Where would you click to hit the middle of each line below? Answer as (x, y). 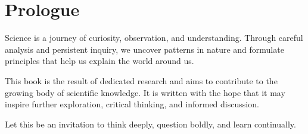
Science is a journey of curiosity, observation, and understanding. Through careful (154, 38)
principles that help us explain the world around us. (99, 61)
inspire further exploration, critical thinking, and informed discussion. (132, 104)
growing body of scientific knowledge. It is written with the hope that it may (145, 92)
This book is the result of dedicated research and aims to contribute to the (141, 80)
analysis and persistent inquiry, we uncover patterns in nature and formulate (144, 49)
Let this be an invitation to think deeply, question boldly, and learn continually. (150, 124)
